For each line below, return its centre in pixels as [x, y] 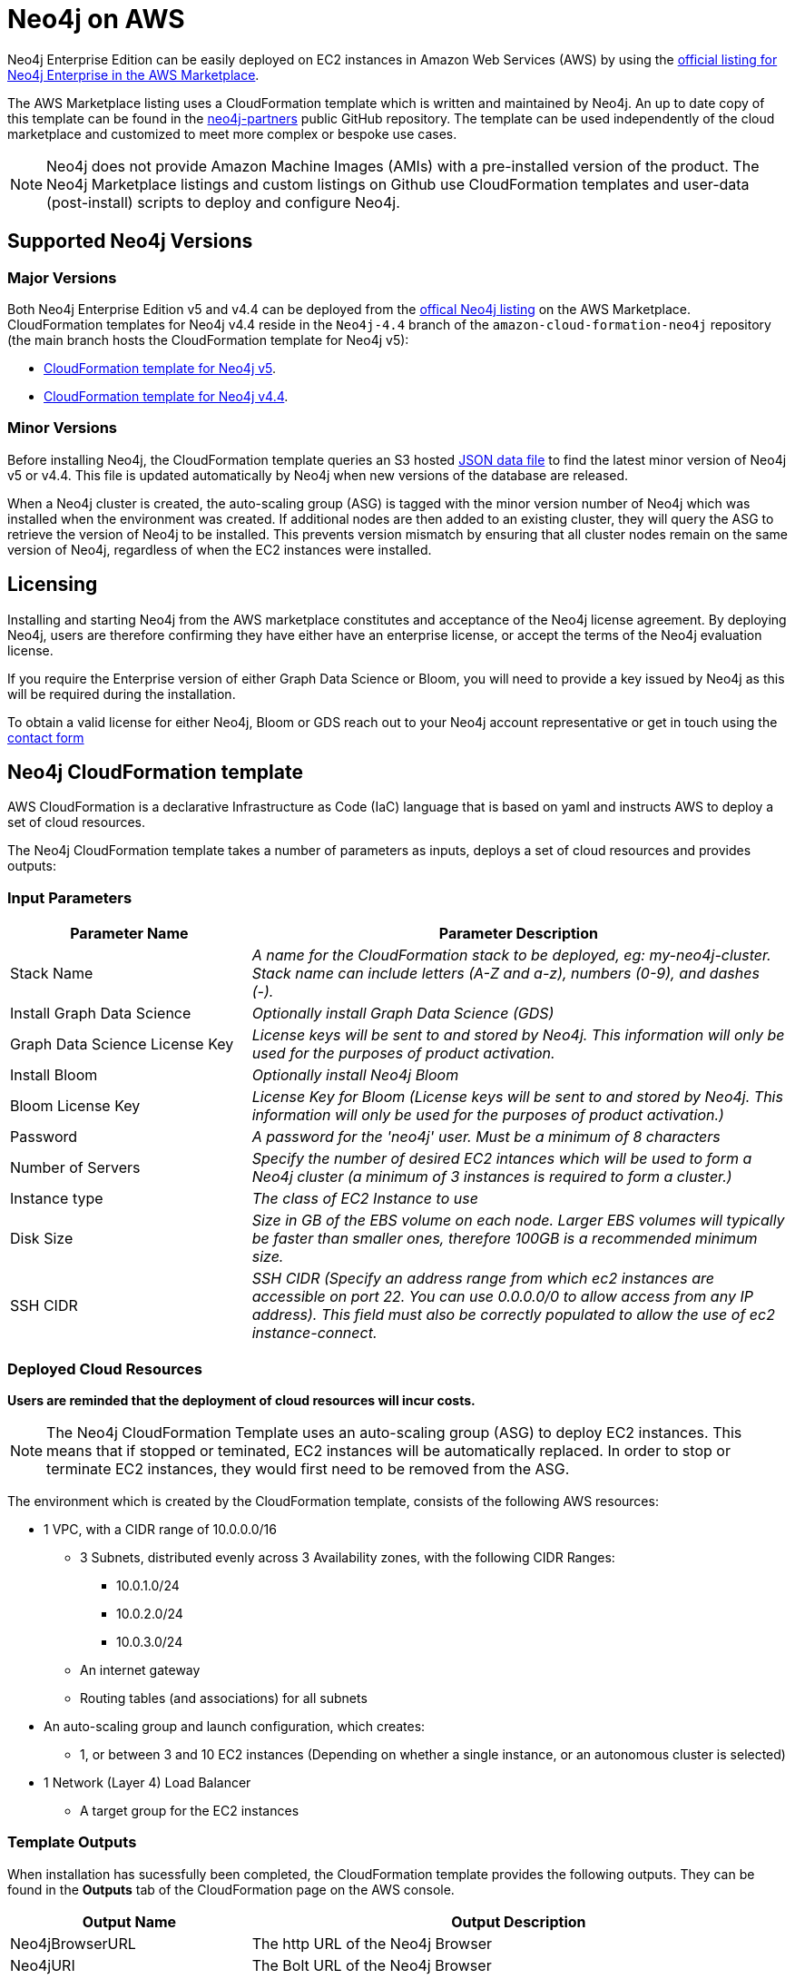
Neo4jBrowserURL [73, 1943]
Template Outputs [72, 1842]
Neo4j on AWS [96, 19]
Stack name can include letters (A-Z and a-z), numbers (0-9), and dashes [505, 974]
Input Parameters [70, 897]
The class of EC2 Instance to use [365, 1199]
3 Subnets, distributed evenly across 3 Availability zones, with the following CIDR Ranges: [348, 1557]
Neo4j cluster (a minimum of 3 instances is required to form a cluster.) [492, 1177]
